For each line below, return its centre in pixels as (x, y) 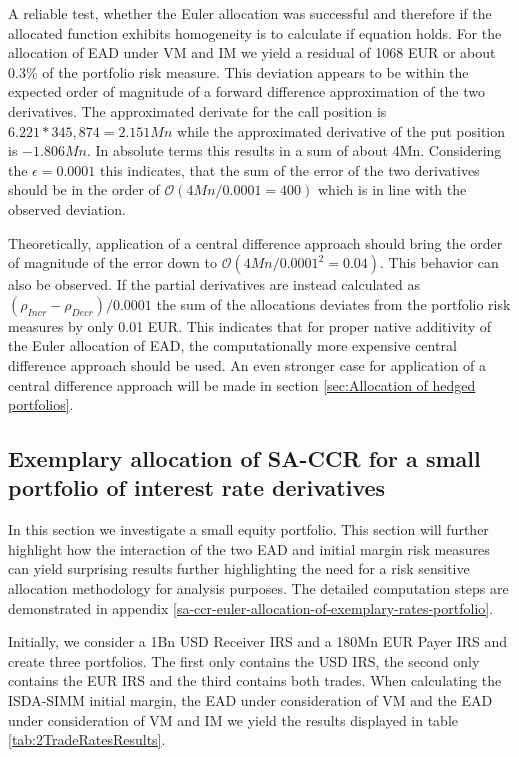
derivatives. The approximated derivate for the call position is (197, 110)
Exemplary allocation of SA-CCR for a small (244, 458)
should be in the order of (84, 189)
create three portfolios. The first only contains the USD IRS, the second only (244, 660)
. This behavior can (439, 262)
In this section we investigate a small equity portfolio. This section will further (248, 529)
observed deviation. (67, 208)
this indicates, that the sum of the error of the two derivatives (290, 169)
